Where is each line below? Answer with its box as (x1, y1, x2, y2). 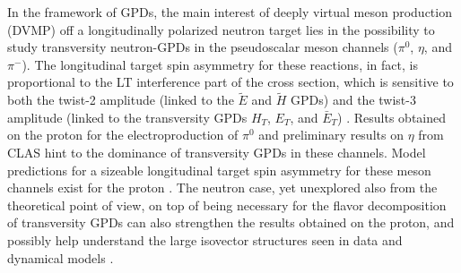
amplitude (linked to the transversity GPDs (7, 107, 248, 126)
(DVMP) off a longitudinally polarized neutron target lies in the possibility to (7, 20, 435, 38)
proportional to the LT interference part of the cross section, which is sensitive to (7, 73, 454, 91)
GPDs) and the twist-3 (291, 90, 416, 109)
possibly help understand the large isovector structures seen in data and (7, 230, 403, 249)
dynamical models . (7, 248, 114, 267)
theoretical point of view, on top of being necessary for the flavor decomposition (7, 195, 447, 214)
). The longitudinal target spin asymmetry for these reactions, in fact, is (22, 55, 418, 73)
